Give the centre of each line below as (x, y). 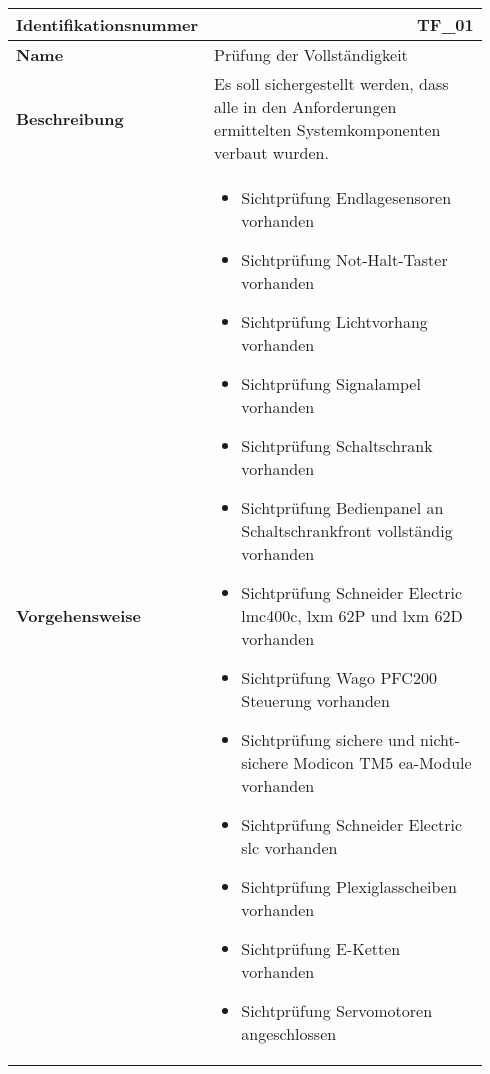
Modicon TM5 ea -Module (382, 762)
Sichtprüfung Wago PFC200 (339, 677)
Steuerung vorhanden (315, 700)
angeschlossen (289, 1033)
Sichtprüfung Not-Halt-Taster (344, 259)
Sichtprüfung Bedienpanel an (342, 507)
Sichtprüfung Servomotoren (337, 1010)
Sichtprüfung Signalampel (331, 383)
